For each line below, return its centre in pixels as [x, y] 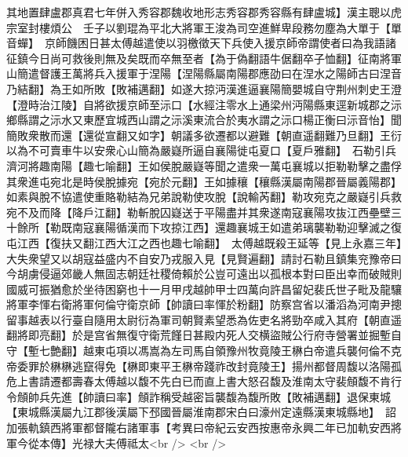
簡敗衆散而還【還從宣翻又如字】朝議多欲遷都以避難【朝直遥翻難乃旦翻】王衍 [204, 135]
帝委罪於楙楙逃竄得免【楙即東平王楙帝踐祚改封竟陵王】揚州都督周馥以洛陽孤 [204, 366]
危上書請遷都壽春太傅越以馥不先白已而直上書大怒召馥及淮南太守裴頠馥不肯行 [204, 381]
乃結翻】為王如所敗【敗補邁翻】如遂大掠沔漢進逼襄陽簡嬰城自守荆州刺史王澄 [204, 88]
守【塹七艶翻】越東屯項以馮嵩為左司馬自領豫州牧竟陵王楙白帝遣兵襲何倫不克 [204, 351]
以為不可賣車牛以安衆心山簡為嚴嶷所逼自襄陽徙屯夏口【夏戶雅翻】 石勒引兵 [201, 150]
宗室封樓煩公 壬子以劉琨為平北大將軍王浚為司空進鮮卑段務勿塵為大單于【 [199, 27]
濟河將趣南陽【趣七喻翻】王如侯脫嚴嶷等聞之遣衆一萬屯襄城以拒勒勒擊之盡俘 [204, 165]
